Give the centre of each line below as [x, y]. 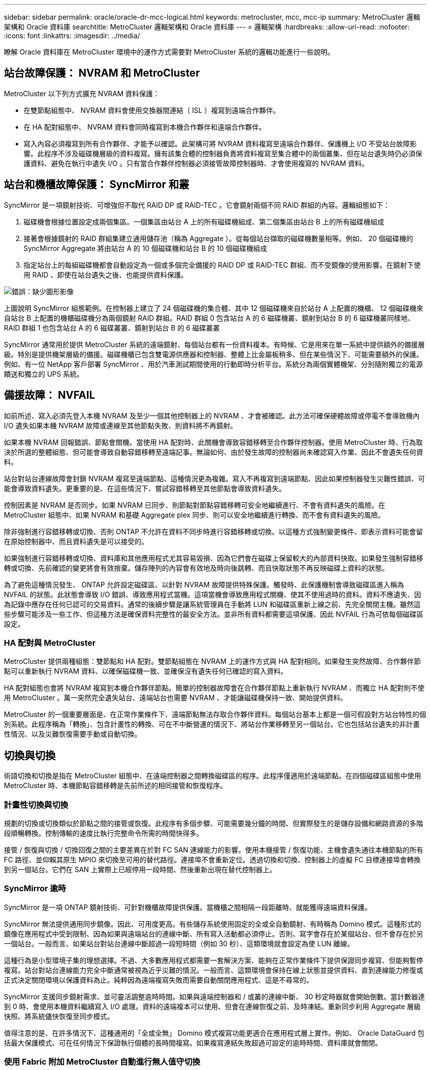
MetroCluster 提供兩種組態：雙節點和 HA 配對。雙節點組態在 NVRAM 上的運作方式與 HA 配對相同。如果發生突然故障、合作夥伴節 [213, 661]
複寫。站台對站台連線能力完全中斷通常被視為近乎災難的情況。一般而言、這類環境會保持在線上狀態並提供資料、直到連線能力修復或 [214, 970]
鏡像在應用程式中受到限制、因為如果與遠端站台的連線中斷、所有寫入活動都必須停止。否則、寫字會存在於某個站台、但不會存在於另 [214, 933]
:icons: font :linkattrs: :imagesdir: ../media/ [72, 36]
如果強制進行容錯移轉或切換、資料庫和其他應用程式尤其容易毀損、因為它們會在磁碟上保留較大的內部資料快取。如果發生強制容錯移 [214, 558]
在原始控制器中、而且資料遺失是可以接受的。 [76, 541]
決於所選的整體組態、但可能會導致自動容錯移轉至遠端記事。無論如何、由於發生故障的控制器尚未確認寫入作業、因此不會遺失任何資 [214, 452]
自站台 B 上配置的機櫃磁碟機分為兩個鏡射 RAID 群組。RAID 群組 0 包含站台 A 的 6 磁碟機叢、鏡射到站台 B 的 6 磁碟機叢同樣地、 [209, 318]
